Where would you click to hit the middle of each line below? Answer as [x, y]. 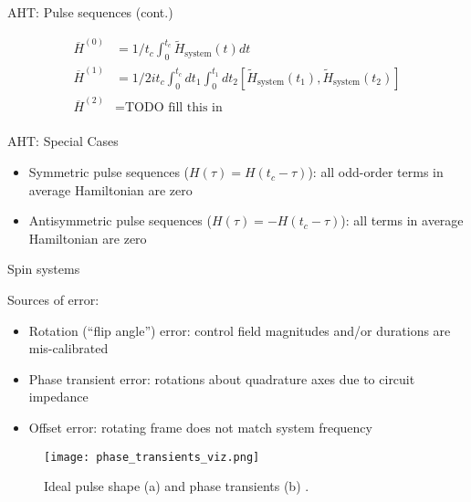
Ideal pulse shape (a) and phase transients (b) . [177, 486]
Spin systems [44, 269]
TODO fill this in [173, 108]
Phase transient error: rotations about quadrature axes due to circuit [222, 378]
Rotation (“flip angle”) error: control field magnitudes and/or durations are [240, 330]
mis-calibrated [68, 348]
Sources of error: [53, 300]
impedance [58, 397]
